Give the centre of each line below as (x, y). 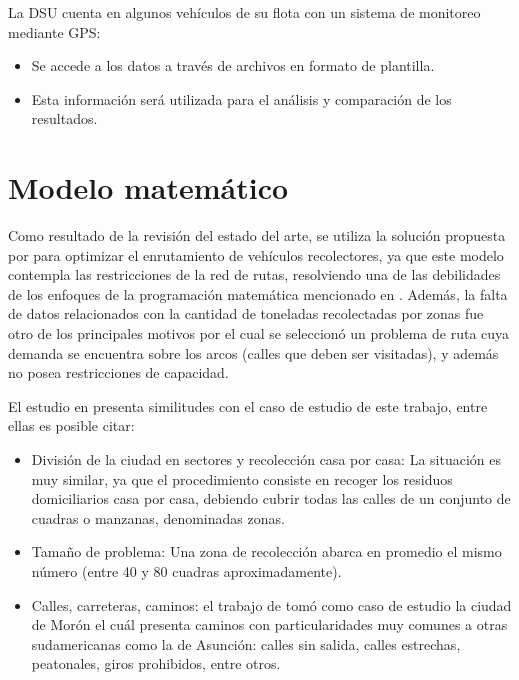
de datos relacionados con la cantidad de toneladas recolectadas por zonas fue (246, 313)
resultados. (64, 118)
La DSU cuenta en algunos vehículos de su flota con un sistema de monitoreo (244, 12)
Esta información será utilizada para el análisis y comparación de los (241, 98)
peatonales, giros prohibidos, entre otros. (156, 663)
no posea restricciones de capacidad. (118, 372)
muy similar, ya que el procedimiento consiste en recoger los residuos (242, 478)
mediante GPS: (54, 31)
